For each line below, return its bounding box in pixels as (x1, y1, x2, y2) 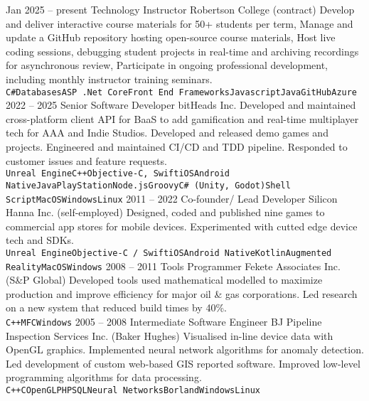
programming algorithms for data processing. (6, 370, 202, 385)
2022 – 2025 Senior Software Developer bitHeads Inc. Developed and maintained (6, 97, 356, 112)
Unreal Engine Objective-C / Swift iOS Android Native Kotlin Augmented (6, 247, 332, 258)
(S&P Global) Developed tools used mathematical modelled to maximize (6, 272, 323, 287)
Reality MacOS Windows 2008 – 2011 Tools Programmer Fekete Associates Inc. (6, 258, 341, 273)
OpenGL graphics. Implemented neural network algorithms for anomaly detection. (6, 342, 364, 357)
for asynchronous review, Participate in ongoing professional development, (6, 58, 328, 73)
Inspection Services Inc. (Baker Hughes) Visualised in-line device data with (6, 328, 333, 343)
